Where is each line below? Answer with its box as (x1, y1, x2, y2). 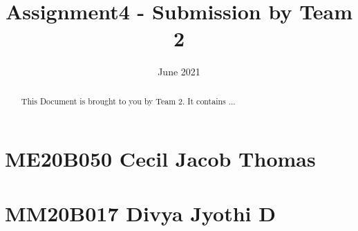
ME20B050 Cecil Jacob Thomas (5, 145, 316, 173)
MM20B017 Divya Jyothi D (5, 198, 276, 227)
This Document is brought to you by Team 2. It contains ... (21, 95, 236, 107)
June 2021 (158, 64, 200, 79)
